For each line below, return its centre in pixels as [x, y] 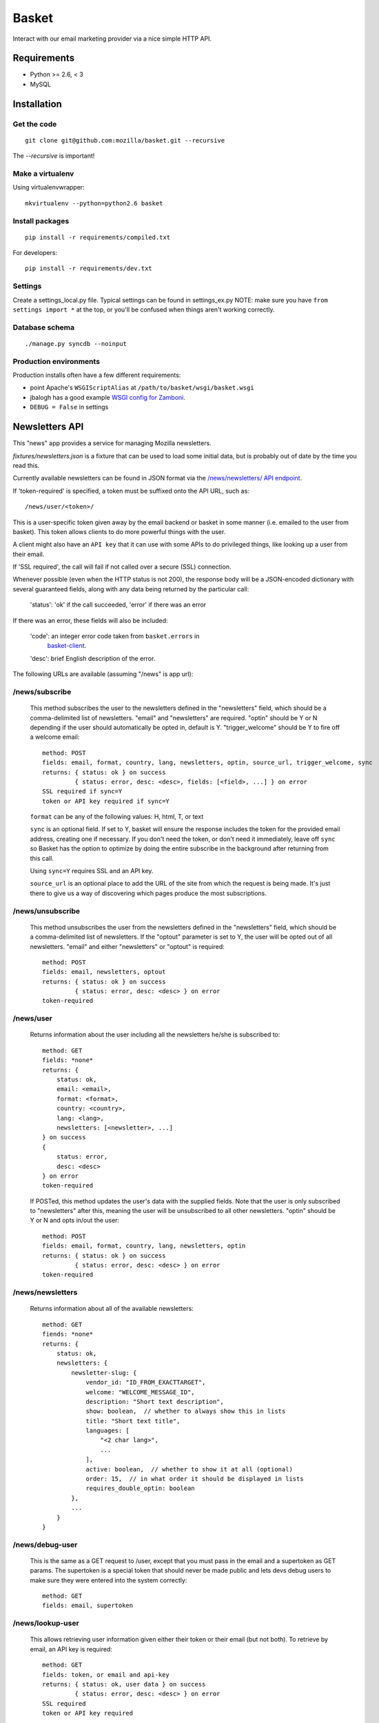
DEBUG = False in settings [69, 407]
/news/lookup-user [46, 1623]
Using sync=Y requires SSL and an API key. [92, 871]
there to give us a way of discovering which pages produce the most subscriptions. [148, 893]
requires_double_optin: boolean [141, 1488]
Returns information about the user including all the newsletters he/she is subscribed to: [155, 1034]
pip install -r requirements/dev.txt [89, 268]
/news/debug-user [45, 1544]
